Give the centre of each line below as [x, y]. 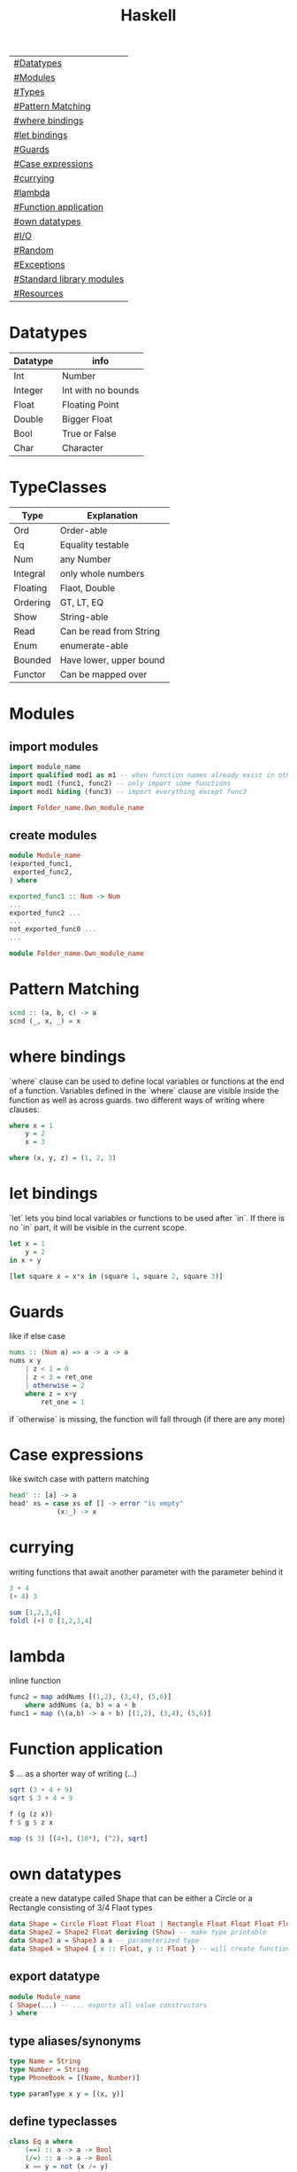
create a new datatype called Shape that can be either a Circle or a [131, 1898]
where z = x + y [51, 1394]
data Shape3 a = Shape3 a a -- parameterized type [104, 1941]
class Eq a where [41, 2142]
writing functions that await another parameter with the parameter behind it [146, 1572]
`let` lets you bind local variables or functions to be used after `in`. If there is [147, 1218]
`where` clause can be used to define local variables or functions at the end [147, 1081]
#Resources [38, 293]
